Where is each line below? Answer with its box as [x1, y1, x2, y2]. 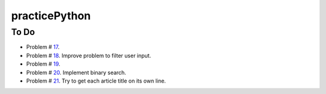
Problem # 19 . [26, 60, 60, 67]
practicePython [11, 9, 91, 22]
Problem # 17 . [26, 43, 60, 51]
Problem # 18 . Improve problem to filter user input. [26, 52, 152, 59]
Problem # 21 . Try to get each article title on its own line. [26, 77, 166, 84]
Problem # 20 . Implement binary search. [26, 69, 127, 76]
